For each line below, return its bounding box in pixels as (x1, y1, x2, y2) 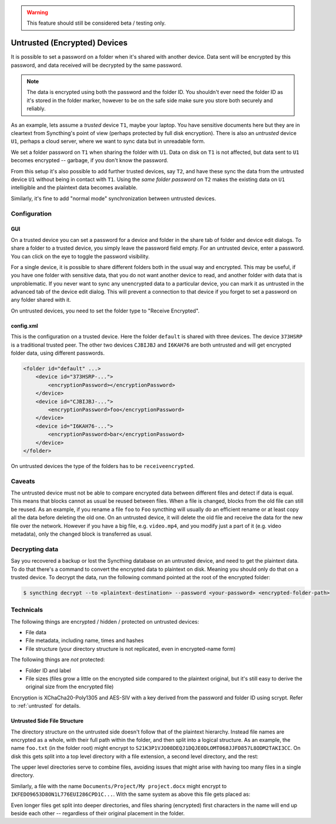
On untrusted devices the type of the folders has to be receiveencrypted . (11, 462, 195, 469)
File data (25, 629, 47, 636)
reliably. (26, 105, 46, 112)
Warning (26, 9, 48, 16)
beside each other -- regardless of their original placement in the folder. (11, 810, 185, 817)
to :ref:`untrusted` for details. (11, 702, 81, 709)
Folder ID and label (25, 667, 72, 674)
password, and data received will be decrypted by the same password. (11, 62, 183, 69)
